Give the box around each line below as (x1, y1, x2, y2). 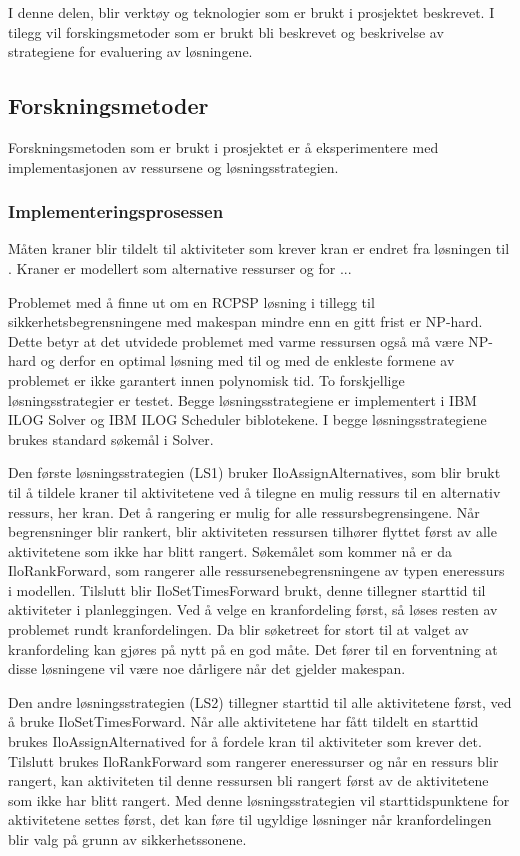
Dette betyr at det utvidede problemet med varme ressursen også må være (8, 330, 464, 351)
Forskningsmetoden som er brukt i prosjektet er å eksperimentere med (8, 136, 439, 157)
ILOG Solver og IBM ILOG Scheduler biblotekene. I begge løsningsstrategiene (8, 409, 487, 430)
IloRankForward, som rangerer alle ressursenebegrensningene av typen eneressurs (8, 560, 505, 581)
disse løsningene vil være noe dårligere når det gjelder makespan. (8, 658, 406, 679)
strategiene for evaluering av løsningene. (8, 41, 253, 62)
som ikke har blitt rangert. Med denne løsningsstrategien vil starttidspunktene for (8, 789, 510, 810)
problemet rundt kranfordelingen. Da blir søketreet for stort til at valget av (8, 619, 469, 640)
